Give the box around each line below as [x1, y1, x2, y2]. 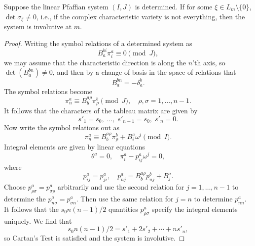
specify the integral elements [151, 203, 238, 214]
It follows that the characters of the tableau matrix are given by [4, 105, 198, 116]
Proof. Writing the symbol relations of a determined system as [4, 38, 192, 48]
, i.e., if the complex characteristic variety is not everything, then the [36, 11, 245, 21]
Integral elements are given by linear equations [4, 142, 145, 152]
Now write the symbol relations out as [4, 122, 120, 133]
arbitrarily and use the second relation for [58, 182, 184, 192]
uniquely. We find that [4, 215, 72, 226]
